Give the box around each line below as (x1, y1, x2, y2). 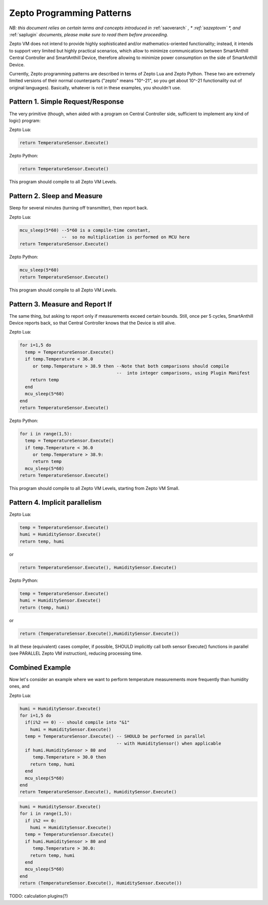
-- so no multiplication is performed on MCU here (61, 234, 190, 240)
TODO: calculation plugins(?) (9, 893, 68, 899)
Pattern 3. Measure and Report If (9, 300, 112, 308)
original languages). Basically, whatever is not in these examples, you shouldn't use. (9, 84, 181, 90)
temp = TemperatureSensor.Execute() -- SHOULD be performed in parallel (25, 734, 206, 739)
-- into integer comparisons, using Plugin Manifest (116, 370, 250, 376)
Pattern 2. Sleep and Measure (9, 192, 103, 201)
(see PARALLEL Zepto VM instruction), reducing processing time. (9, 650, 142, 656)
